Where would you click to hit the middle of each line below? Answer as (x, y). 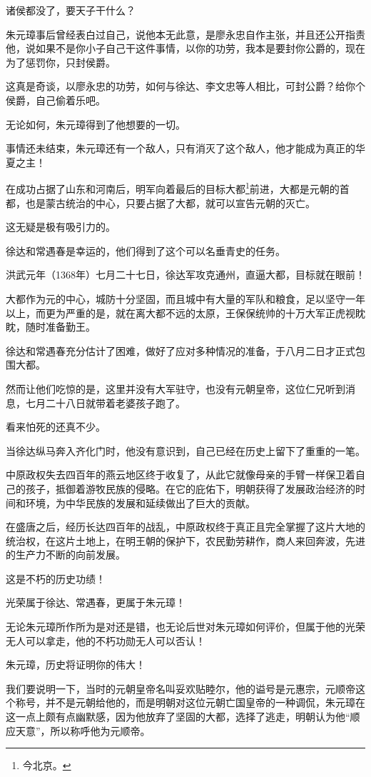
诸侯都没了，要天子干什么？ (71, 10)
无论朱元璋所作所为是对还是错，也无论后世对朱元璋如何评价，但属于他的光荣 (185, 627)
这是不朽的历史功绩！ (56, 578)
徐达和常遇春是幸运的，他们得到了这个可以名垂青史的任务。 (146, 250)
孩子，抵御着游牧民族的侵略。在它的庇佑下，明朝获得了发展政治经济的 (190, 488)
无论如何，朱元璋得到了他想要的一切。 (96, 124)
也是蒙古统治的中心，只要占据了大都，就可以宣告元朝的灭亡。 (170, 202)
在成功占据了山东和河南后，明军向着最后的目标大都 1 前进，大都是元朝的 (173, 187)
